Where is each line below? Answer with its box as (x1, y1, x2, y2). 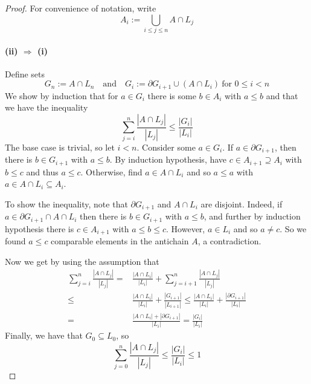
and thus (26, 165, 59, 178)
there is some (147, 89, 196, 102)
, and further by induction (204, 210, 301, 223)
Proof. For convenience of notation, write (5, 2, 156, 14)
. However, (166, 222, 205, 235)
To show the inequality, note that (5, 197, 128, 210)
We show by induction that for (5, 89, 118, 102)
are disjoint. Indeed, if (200, 197, 283, 210)
